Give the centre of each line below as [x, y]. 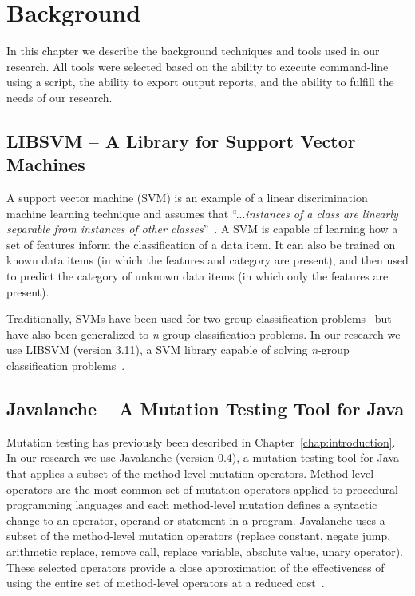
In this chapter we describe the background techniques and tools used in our [193, 51]
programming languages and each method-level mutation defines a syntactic [192, 505]
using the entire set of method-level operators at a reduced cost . [166, 583]
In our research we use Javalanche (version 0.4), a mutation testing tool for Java [203, 457]
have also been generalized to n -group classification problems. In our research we [204, 334]
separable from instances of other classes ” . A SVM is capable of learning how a [202, 229]
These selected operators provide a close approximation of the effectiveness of [196, 567]
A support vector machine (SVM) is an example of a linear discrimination [187, 198]
